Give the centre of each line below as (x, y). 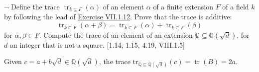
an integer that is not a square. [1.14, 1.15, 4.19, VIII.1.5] (97, 44)
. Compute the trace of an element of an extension (116, 35)
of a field (236, 6)
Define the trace (35, 6)
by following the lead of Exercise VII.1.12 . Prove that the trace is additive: (118, 17)
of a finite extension (183, 6)
